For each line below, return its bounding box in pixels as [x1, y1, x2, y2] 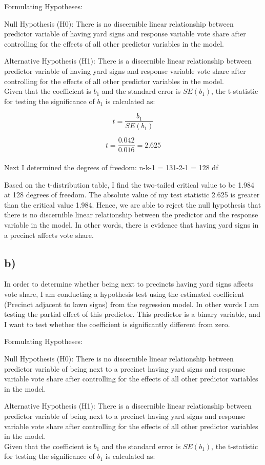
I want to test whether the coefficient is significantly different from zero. [4, 318, 230, 329]
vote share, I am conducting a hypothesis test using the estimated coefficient [4, 289, 244, 299]
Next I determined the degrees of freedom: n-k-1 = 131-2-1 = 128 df [4, 162, 218, 173]
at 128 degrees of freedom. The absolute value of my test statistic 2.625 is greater [4, 189, 260, 200]
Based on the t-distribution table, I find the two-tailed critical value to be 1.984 [4, 179, 255, 190]
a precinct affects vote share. [4, 229, 94, 240]
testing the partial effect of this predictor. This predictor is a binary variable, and [4, 309, 260, 319]
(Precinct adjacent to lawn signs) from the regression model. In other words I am [4, 298, 259, 309]
